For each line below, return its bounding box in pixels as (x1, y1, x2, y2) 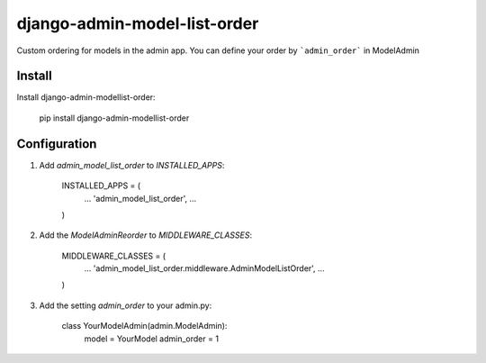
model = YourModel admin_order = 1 (84, 333, 220, 344)
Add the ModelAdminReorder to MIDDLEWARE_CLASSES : (39, 230, 252, 240)
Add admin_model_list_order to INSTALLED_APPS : (39, 159, 225, 170)
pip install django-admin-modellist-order (39, 113, 190, 123)
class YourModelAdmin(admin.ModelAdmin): (61, 321, 228, 331)
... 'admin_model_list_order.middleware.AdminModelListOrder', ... (84, 263, 325, 274)
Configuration (16, 136, 97, 151)
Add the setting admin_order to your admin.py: (39, 300, 212, 311)
